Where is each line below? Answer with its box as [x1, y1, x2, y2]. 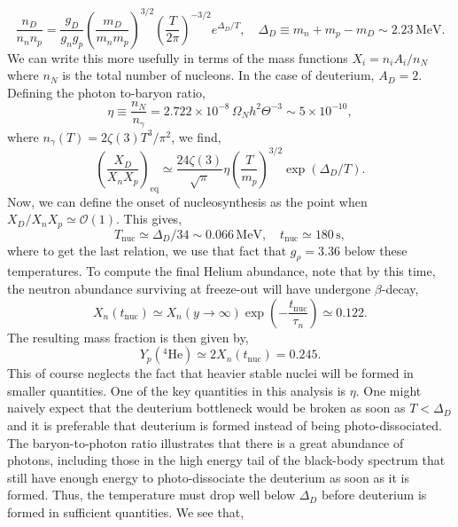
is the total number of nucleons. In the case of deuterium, [62, 66, 375, 84]
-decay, [381, 279, 419, 297]
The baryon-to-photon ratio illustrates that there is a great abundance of [7, 433, 404, 452]
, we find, [171, 127, 221, 146]
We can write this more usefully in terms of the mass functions [7, 48, 348, 67]
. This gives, [116, 209, 182, 228]
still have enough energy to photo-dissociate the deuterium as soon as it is [7, 468, 410, 486]
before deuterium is [321, 485, 427, 504]
